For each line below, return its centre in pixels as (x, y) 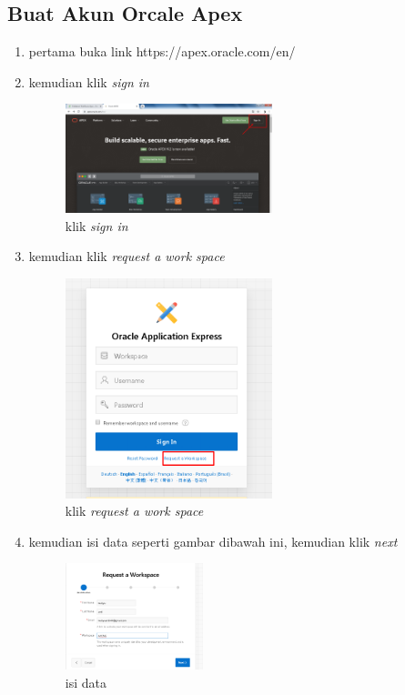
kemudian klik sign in (89, 81)
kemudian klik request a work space (127, 256)
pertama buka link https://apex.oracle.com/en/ (162, 51)
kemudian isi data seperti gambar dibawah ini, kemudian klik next (213, 541)
